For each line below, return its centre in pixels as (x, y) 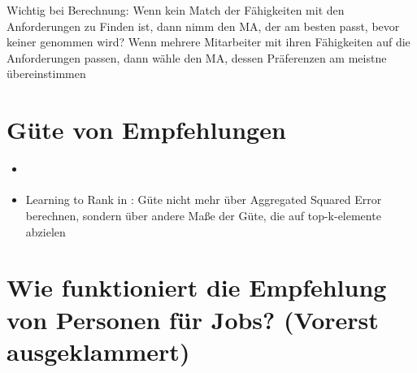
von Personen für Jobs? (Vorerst (193, 319)
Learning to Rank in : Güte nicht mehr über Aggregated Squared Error (204, 200)
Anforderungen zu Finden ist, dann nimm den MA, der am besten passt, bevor (203, 26)
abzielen (46, 231)
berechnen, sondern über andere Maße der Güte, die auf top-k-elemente (203, 216)
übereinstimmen (46, 74)
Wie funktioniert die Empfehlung (197, 287)
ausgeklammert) (98, 351)
